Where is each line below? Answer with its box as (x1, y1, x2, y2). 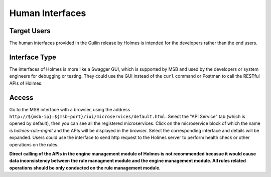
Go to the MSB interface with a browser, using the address (9, 106, 130, 112)
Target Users (9, 27, 51, 35)
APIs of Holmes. (9, 80, 43, 86)
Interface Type (9, 53, 56, 61)
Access (9, 93, 34, 102)
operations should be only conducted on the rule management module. (9, 164, 161, 170)
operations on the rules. (9, 141, 59, 147)
